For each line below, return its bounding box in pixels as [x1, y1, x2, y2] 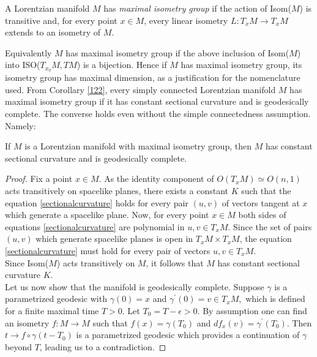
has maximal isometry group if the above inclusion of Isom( [65, 46, 289, 59]
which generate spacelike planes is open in [35, 232, 193, 245]
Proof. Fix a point [5, 172, 73, 185]
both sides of [238, 208, 286, 221]
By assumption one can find [203, 304, 307, 317]
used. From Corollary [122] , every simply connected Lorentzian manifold [5, 83, 276, 96]
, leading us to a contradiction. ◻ [39, 340, 166, 353]
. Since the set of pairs [228, 220, 312, 233]
